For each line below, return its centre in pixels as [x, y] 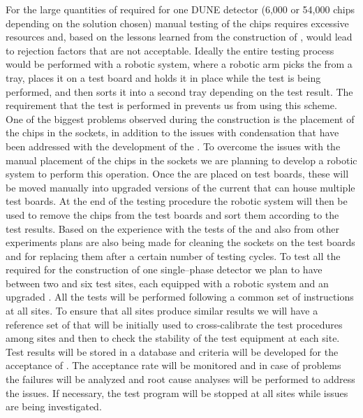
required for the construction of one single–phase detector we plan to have [164, 269]
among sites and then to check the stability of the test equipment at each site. [173, 338]
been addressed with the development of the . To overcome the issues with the [173, 146]
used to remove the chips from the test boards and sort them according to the [172, 214]
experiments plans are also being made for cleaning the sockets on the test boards [180, 242]
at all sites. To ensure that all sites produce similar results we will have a [162, 311]
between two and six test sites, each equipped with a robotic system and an [167, 283]
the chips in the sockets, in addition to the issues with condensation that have [172, 132]
